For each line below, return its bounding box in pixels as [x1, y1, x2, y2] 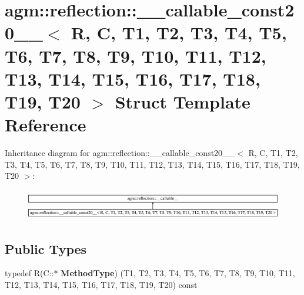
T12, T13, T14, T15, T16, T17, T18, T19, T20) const [5, 278, 198, 290]
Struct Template [115, 89, 250, 113]
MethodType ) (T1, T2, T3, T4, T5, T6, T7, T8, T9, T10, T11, [61, 267, 295, 279]
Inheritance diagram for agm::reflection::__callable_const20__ [5, 147, 235, 159]
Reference [5, 113, 86, 137]
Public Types [5, 239, 87, 257]
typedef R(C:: [5, 267, 54, 279]
